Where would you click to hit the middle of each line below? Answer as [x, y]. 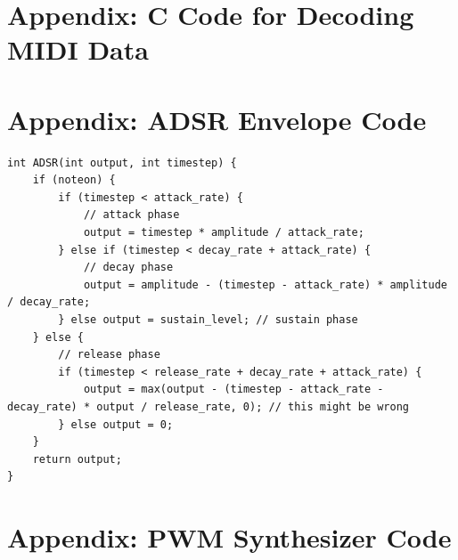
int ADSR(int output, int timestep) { [122, 162]
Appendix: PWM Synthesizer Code [229, 537]
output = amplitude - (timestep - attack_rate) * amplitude [265, 284]
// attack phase [131, 215]
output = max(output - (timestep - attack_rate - [233, 390]
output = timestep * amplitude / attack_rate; [224, 233]
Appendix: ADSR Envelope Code [217, 119]
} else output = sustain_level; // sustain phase [208, 320]
